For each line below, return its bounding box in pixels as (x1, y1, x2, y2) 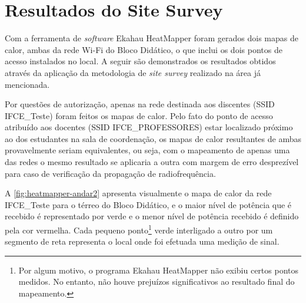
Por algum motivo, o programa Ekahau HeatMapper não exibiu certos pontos (18, 264, 299, 276)
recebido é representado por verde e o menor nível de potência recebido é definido (5, 210, 299, 222)
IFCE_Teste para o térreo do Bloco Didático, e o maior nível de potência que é (5, 198, 292, 210)
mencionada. (5, 78, 50, 90)
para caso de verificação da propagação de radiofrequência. (5, 167, 216, 179)
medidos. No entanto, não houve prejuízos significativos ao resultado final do (18, 275, 295, 288)
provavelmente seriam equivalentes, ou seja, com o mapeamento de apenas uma (5, 144, 290, 156)
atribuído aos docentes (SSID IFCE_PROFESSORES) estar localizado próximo (5, 121, 293, 133)
